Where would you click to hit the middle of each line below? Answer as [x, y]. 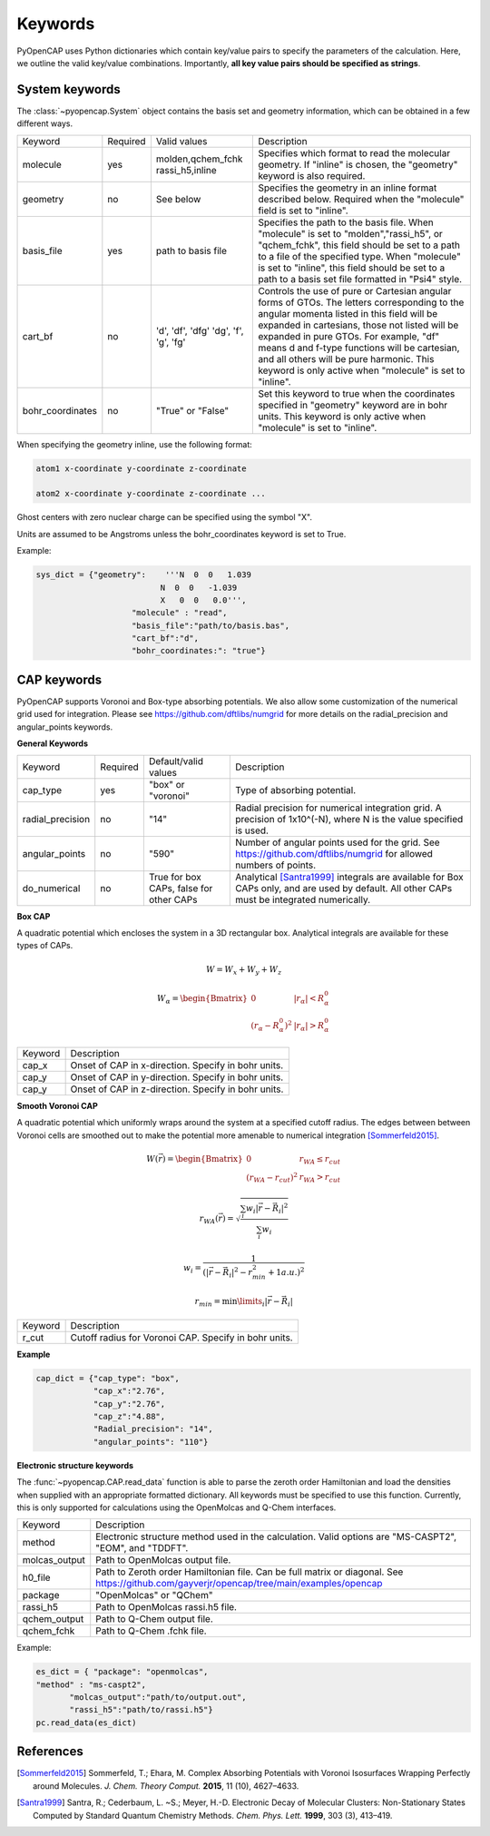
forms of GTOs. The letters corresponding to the [361, 302]
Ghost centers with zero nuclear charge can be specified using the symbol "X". [165, 517]
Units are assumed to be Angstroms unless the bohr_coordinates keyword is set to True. [181, 534]
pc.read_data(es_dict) [86, 1723]
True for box [175, 877]
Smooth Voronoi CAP [58, 1106]
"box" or [167, 784]
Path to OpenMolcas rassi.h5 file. [167, 1607]
